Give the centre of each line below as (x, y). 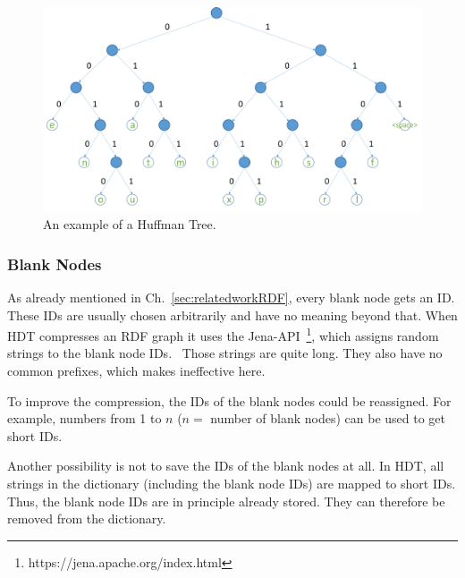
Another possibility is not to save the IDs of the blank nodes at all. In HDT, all (226, 466)
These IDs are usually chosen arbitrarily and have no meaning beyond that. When (232, 314)
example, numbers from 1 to (85, 418)
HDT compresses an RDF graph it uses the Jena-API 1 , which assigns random (223, 334)
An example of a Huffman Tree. (130, 224)
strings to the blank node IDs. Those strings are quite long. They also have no (225, 353)
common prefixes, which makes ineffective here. (136, 370)
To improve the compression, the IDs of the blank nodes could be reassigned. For (229, 400)
